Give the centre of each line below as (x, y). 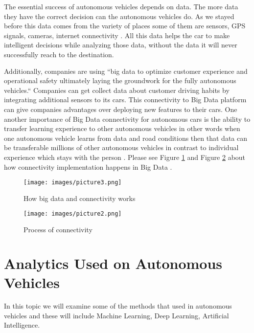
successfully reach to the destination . (59, 54)
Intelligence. (22, 325)
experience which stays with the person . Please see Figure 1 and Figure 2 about (125, 157)
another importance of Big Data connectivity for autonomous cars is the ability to (127, 119)
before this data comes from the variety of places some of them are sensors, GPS (125, 26)
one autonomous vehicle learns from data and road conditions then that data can (126, 138)
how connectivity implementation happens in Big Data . (88, 166)
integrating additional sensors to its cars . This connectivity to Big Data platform (125, 100)
